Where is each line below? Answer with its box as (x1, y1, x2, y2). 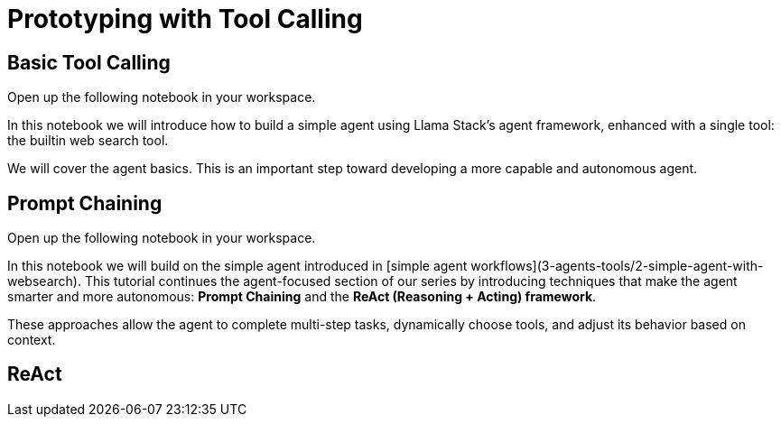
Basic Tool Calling (7, 51, 171, 74)
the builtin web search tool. (7, 133, 169, 149)
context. (7, 332, 56, 348)
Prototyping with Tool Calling (7, 4, 363, 34)
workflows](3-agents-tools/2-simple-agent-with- (470, 258, 764, 274)
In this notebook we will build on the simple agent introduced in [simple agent (7, 258, 468, 274)
